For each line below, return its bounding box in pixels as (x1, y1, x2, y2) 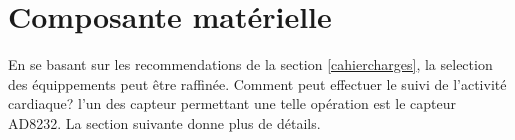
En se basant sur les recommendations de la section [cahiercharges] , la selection (8, 54, 493, 75)
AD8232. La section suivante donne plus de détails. (8, 112, 321, 133)
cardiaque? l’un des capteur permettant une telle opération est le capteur (8, 93, 456, 114)
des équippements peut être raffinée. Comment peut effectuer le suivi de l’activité (8, 73, 507, 94)
